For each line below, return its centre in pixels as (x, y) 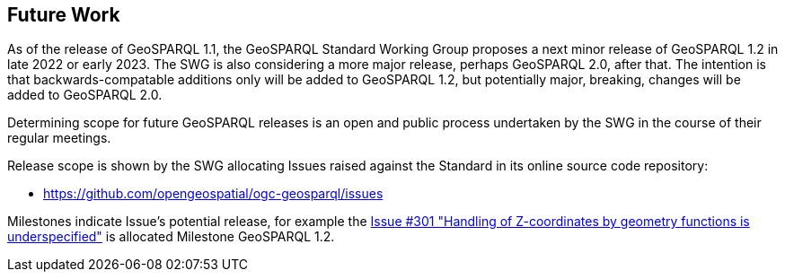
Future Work (64, 15)
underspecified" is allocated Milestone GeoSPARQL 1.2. (171, 237)
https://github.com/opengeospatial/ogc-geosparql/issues (213, 194)
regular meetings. (59, 138)
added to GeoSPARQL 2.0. (85, 95)
